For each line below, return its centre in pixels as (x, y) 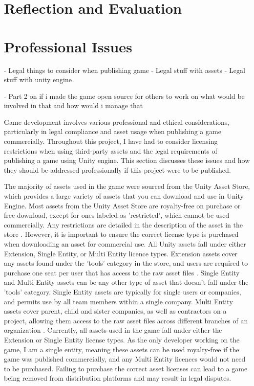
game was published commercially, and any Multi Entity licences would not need (125, 359)
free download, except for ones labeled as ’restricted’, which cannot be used (117, 215)
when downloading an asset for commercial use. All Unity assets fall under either (125, 244)
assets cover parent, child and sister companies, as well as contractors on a (115, 311)
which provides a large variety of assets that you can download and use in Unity (124, 196)
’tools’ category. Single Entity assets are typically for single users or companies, (123, 291)
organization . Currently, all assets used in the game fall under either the (113, 330)
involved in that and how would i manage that (74, 105)
